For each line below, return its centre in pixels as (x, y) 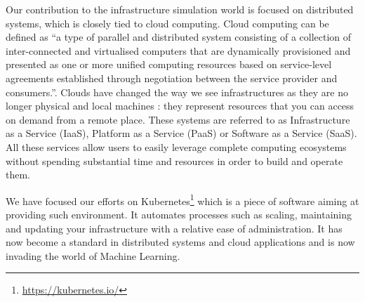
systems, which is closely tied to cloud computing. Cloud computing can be (167, 23)
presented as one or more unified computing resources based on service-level (169, 64)
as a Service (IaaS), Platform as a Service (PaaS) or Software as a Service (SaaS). (181, 133)
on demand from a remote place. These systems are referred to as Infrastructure (178, 119)
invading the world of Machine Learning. (93, 255)
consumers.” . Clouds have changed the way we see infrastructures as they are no (177, 92)
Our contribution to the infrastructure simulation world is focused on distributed (180, 9)
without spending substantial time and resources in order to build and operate (174, 160)
